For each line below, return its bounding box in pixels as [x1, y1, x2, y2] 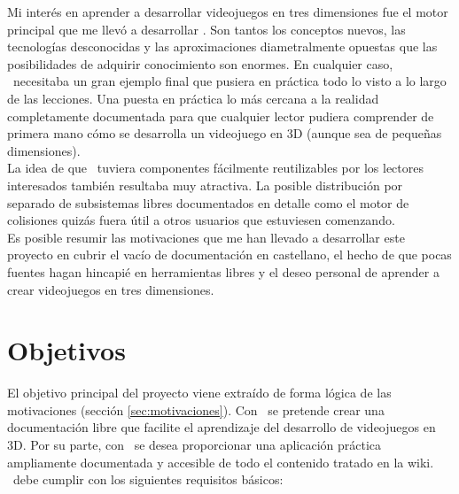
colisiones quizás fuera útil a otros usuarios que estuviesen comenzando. [7, 211, 395, 229]
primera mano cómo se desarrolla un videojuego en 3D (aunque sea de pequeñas [7, 124, 442, 143]
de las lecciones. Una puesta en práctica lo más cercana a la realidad [7, 89, 379, 107]
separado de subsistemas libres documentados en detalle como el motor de [7, 193, 409, 212]
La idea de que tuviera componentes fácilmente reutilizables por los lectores [7, 158, 424, 177]
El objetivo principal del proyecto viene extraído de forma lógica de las [7, 383, 392, 402]
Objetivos [7, 332, 126, 368]
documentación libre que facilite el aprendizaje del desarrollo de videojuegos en [7, 418, 436, 436]
